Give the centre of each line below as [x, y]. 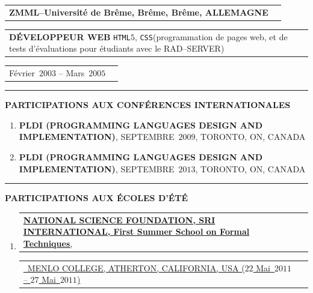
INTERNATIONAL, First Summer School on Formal [136, 231]
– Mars [72, 73]
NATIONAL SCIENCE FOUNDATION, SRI [119, 219]
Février [22, 73]
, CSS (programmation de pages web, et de [211, 36]
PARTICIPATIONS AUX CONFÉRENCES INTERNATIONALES [148, 105]
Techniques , [48, 243]
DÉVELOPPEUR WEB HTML [70, 36]
